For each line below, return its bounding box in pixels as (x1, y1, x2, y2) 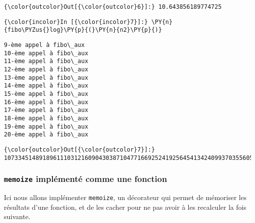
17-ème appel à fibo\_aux (4, 107, 88, 114)
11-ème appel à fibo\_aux (4, 58, 88, 65)
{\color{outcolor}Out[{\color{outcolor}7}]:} (4, 146, 155, 153)
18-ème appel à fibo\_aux (4, 114, 88, 122)
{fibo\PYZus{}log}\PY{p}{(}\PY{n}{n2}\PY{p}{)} (4, 26, 162, 34)
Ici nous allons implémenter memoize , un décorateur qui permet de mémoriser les (4, 192, 247, 202)
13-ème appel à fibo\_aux (4, 74, 88, 81)
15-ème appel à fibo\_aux (4, 90, 88, 97)
